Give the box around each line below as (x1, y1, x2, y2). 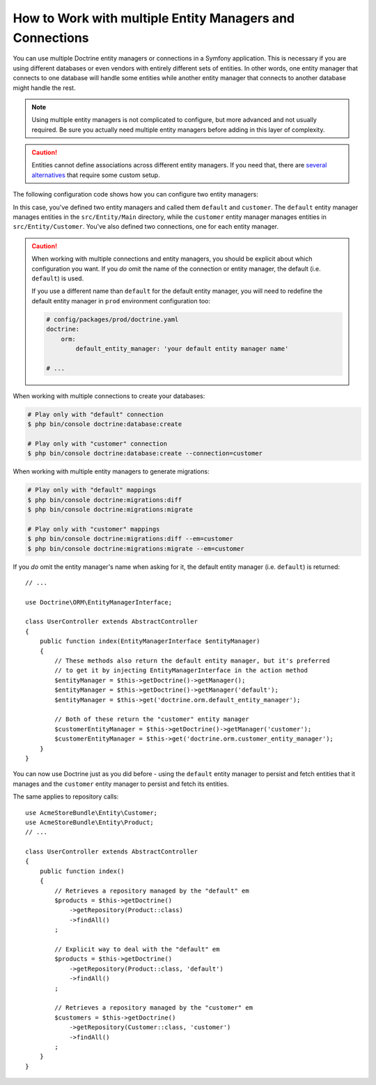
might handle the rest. (13, 84, 76, 92)
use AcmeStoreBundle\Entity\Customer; (25, 809, 158, 817)
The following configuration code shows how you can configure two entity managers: (13, 190, 259, 199)
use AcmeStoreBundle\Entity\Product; (25, 818, 155, 826)
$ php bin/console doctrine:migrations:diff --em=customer (27, 535, 233, 543)
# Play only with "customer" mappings (27, 525, 160, 533)
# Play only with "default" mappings (27, 486, 157, 494)
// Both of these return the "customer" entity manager (54, 715, 250, 723)
